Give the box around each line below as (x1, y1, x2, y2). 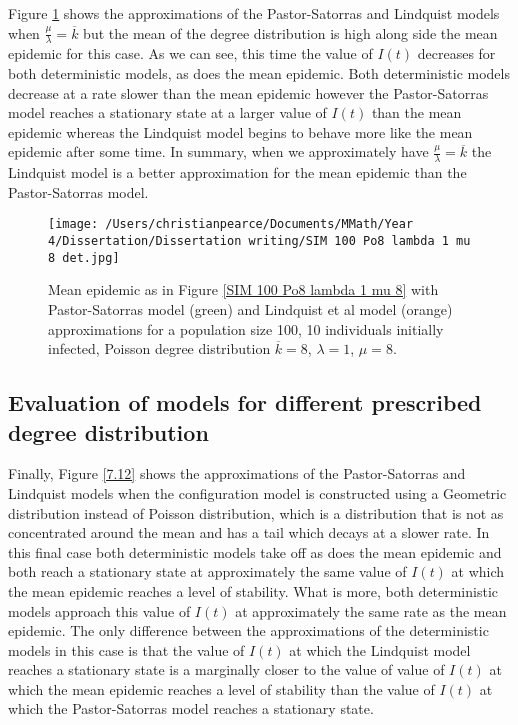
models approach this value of (8, 600, 191, 621)
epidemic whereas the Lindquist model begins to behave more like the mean (8, 121, 473, 142)
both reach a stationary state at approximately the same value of (8, 561, 407, 582)
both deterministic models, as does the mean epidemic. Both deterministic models (8, 63, 510, 84)
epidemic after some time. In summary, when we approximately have (8, 141, 429, 162)
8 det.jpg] (48, 250, 120, 265)
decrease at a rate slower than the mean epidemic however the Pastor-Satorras (8, 82, 489, 103)
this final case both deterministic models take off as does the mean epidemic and (8, 541, 502, 562)
